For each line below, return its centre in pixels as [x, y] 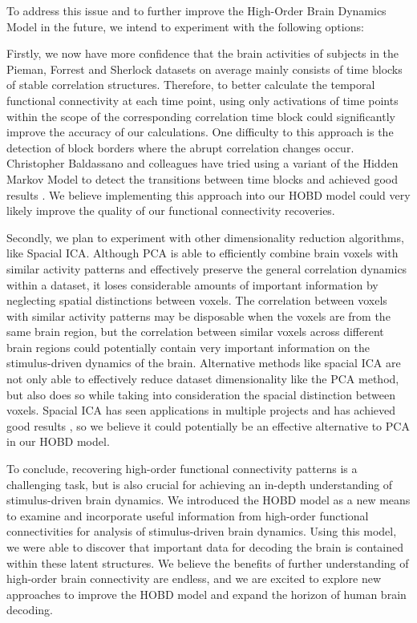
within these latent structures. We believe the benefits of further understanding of [208, 562]
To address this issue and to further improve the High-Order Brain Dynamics [196, 10]
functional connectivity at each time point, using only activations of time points [202, 100]
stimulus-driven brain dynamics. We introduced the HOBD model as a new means [208, 500]
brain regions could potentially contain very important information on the [188, 347]
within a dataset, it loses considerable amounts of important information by [192, 284]
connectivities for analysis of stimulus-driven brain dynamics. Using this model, [202, 531]
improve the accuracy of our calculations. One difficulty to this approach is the [200, 132]
